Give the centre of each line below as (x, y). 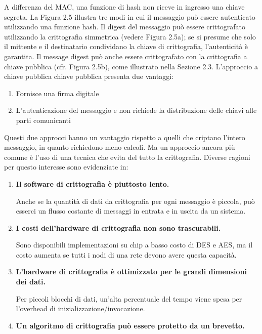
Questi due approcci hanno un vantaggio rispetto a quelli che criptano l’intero (125, 137)
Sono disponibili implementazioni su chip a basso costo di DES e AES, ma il (134, 245)
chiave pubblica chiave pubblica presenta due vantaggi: (89, 76)
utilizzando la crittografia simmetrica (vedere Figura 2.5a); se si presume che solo (130, 36)
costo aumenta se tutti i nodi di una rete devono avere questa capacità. (126, 254)
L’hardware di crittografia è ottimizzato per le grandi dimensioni (132, 272)
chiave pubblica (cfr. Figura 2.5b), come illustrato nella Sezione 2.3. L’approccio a (131, 66)
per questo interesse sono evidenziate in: (66, 167)
